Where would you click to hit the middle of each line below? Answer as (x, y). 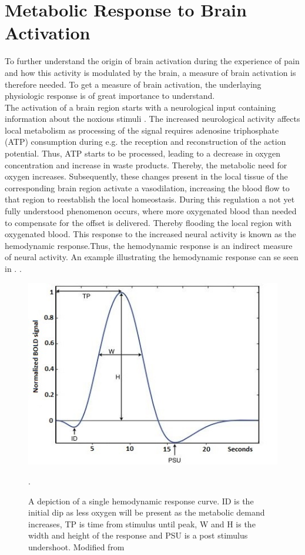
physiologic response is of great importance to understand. (110, 96)
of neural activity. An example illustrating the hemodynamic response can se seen (152, 257)
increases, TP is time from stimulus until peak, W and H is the (142, 524)
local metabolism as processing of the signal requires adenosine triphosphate (142, 130)
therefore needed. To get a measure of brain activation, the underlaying (133, 84)
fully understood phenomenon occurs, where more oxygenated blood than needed (151, 211)
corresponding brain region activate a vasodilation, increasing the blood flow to (147, 187)
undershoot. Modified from (76, 547)
